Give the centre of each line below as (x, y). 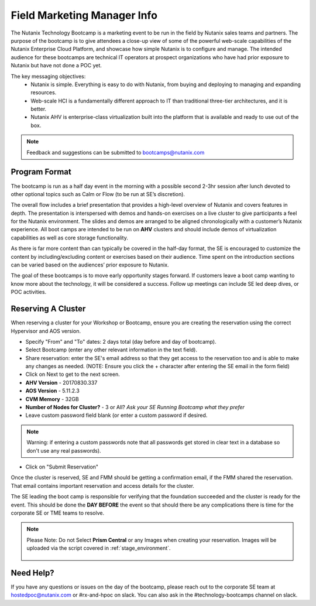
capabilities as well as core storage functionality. (69, 238)
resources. (44, 93)
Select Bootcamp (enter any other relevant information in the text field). (111, 350)
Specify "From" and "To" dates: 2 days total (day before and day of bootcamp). (121, 341)
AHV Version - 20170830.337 (61, 382)
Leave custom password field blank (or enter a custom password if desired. (116, 415)
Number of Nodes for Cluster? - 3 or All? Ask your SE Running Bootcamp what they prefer (135, 408)
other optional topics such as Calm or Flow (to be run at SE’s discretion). (98, 194)
